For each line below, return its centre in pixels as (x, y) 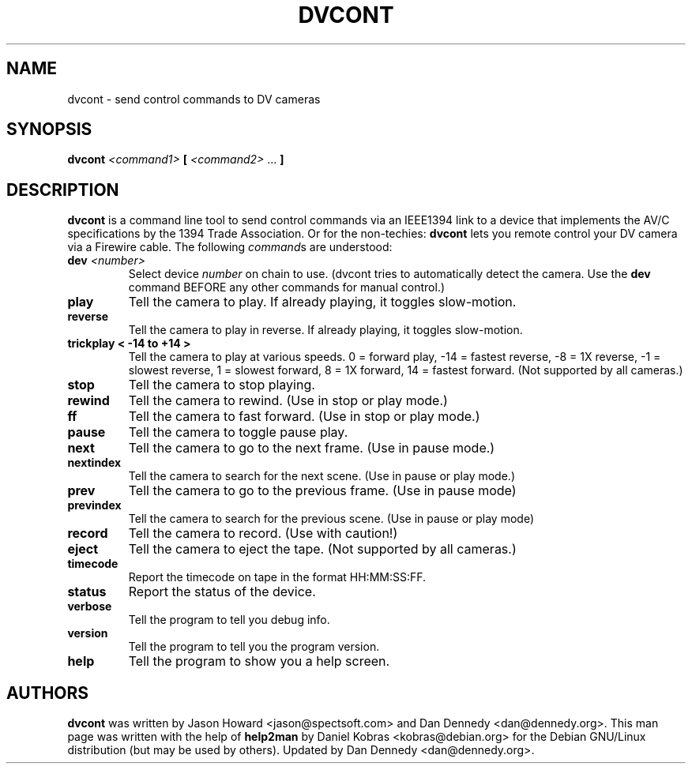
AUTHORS (48, 693)
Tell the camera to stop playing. (222, 385)
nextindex (94, 463)
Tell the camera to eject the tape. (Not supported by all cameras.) (322, 549)
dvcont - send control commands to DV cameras (194, 99)
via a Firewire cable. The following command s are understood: (230, 247)
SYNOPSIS (49, 130)
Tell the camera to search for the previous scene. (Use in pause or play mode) (331, 519)
